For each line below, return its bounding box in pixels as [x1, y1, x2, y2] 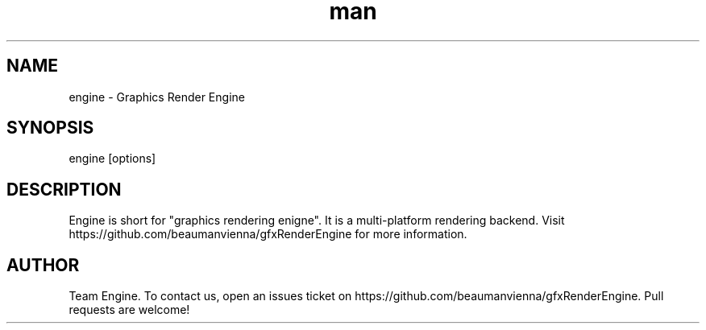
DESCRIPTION [6, 179, 122, 200]
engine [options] [69, 151, 156, 166]
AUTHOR [6, 254, 80, 275]
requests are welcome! [69, 303, 190, 317]
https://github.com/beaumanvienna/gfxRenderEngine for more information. [69, 227, 467, 241]
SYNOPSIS [6, 118, 94, 138]
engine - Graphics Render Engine [69, 89, 245, 104]
